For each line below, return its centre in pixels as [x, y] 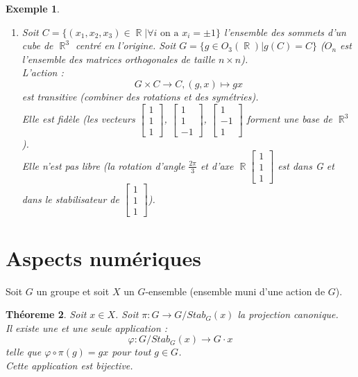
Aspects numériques [103, 257]
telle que [24, 352]
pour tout [131, 352]
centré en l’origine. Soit [126, 45]
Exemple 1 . [33, 8]
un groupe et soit [73, 291]
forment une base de [289, 119]
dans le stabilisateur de [70, 199]
